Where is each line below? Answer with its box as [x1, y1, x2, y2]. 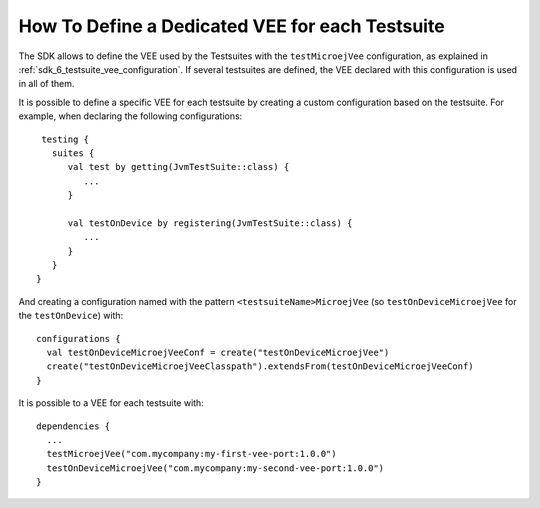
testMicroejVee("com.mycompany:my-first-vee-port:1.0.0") [46, 448, 337, 460]
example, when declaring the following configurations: [18, 110, 243, 122]
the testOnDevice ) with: [18, 310, 124, 322]
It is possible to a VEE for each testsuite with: [18, 397, 204, 409]
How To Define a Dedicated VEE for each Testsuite [18, 15, 445, 37]
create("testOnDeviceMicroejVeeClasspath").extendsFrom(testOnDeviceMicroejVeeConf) [46, 361, 474, 372]
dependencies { [36, 420, 111, 432]
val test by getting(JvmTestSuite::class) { [67, 161, 290, 173]
